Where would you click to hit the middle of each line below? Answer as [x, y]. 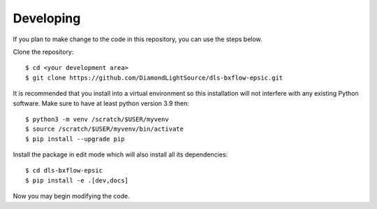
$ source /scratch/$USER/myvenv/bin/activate [105, 129]
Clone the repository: [43, 52]
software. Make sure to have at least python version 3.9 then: [101, 103]
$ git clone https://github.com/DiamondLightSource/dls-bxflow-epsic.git [154, 78]
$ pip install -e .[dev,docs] [77, 180]
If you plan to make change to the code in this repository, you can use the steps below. [138, 39]
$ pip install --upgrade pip [75, 139]
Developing [47, 18]
